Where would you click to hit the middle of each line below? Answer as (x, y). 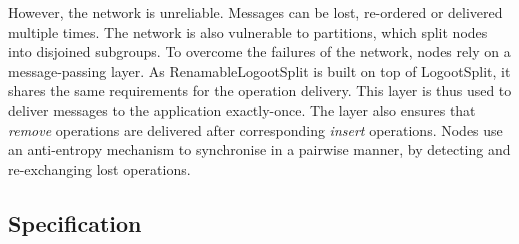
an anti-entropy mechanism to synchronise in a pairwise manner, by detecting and (259, 149)
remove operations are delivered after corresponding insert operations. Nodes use (255, 129)
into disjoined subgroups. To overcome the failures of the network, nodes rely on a (259, 51)
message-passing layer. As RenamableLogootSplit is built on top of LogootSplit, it (259, 70)
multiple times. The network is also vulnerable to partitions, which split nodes (248, 31)
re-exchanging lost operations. (99, 168)
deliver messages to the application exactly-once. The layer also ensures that (242, 109)
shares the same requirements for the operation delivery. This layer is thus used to (260, 90)
